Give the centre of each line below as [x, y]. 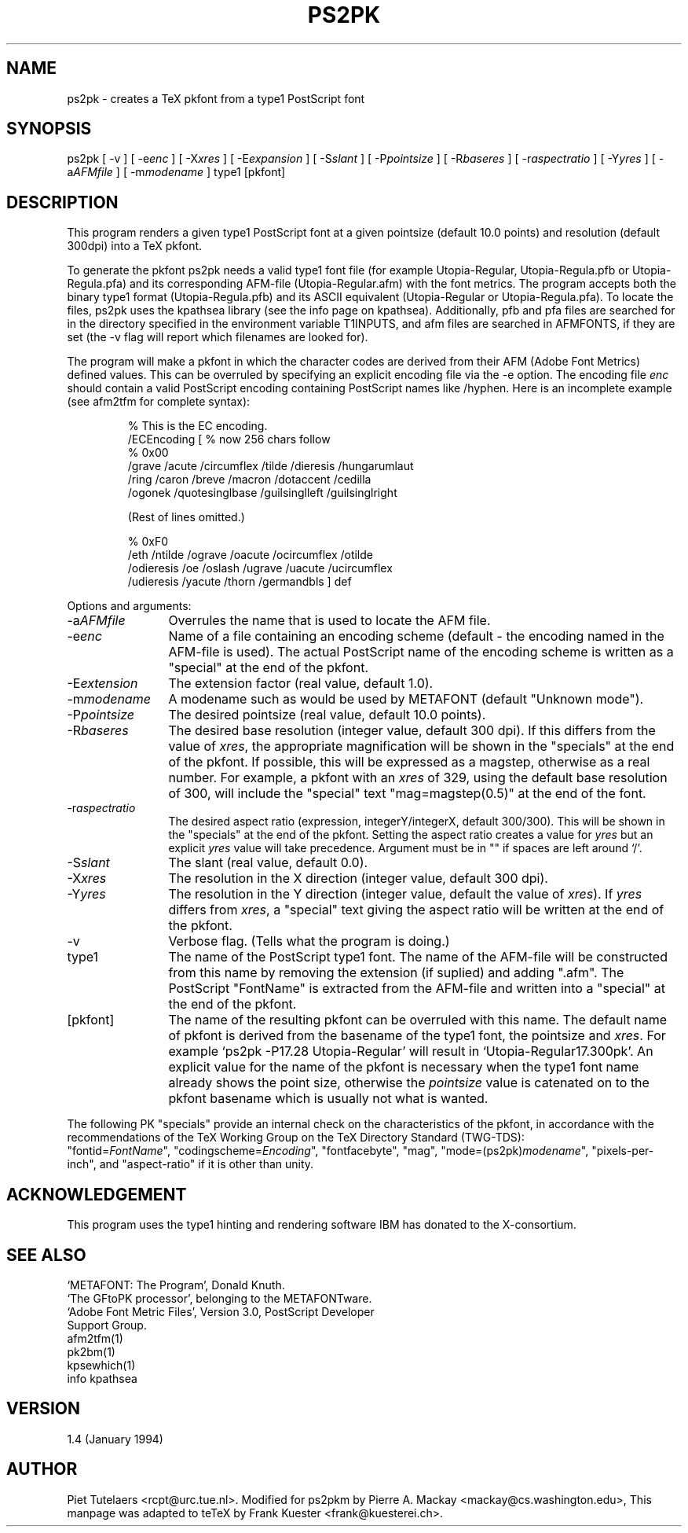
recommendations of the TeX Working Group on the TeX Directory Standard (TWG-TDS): [296, 1138]
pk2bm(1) [91, 1351]
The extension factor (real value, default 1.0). [301, 684]
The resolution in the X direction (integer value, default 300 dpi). [358, 879]
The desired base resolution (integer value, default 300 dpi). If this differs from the [412, 731]
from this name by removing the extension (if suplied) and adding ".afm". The [396, 973]
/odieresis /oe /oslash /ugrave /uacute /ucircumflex [260, 568]
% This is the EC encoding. [198, 426]
